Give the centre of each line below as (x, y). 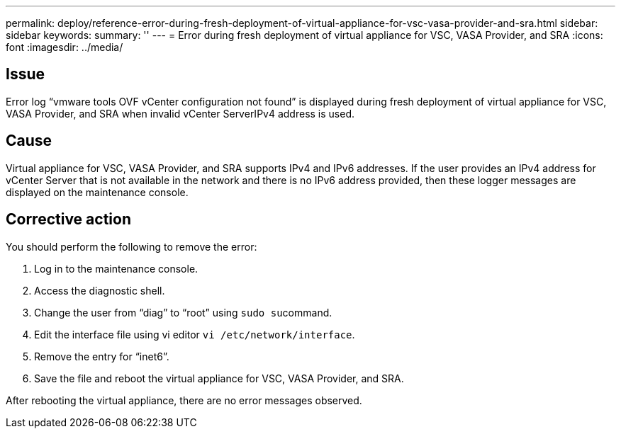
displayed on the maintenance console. (97, 192)
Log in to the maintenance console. (116, 268)
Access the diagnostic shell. (100, 290)
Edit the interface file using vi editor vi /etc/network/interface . (195, 334)
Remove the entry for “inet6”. (102, 356)
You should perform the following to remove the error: (132, 246)
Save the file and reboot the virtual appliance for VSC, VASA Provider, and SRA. (219, 378)
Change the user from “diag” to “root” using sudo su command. (183, 312)
